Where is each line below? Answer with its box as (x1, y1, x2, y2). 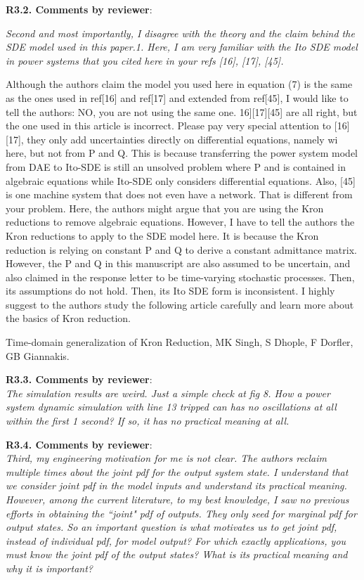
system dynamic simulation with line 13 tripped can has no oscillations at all (6, 399, 337, 414)
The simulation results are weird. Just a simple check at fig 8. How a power (6, 385, 330, 400)
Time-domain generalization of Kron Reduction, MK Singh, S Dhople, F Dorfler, (6, 335, 353, 349)
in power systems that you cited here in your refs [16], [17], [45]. (6, 53, 284, 67)
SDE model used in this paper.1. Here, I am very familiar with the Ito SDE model (6, 39, 358, 54)
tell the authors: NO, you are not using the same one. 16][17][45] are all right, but (6, 104, 358, 119)
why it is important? (6, 560, 93, 575)
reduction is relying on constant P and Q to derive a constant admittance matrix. (6, 242, 357, 257)
